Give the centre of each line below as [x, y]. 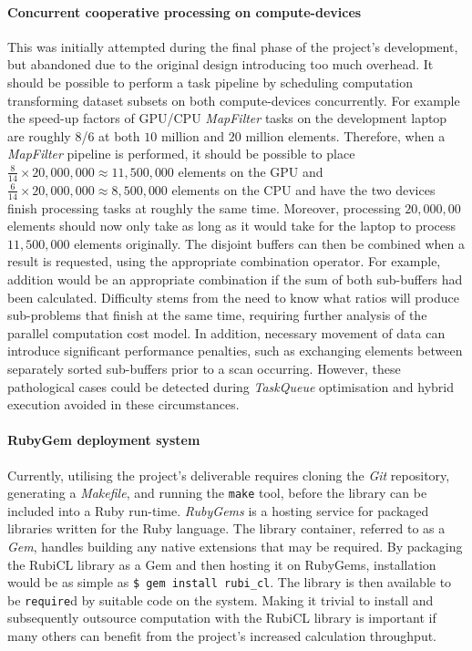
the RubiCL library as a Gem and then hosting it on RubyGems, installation [222, 564]
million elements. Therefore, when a [345, 135]
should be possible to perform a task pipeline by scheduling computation [210, 82]
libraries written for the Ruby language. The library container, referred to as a [226, 528]
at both [119, 135]
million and [193, 135]
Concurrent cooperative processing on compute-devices [185, 11]
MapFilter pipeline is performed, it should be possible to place [181, 154]
